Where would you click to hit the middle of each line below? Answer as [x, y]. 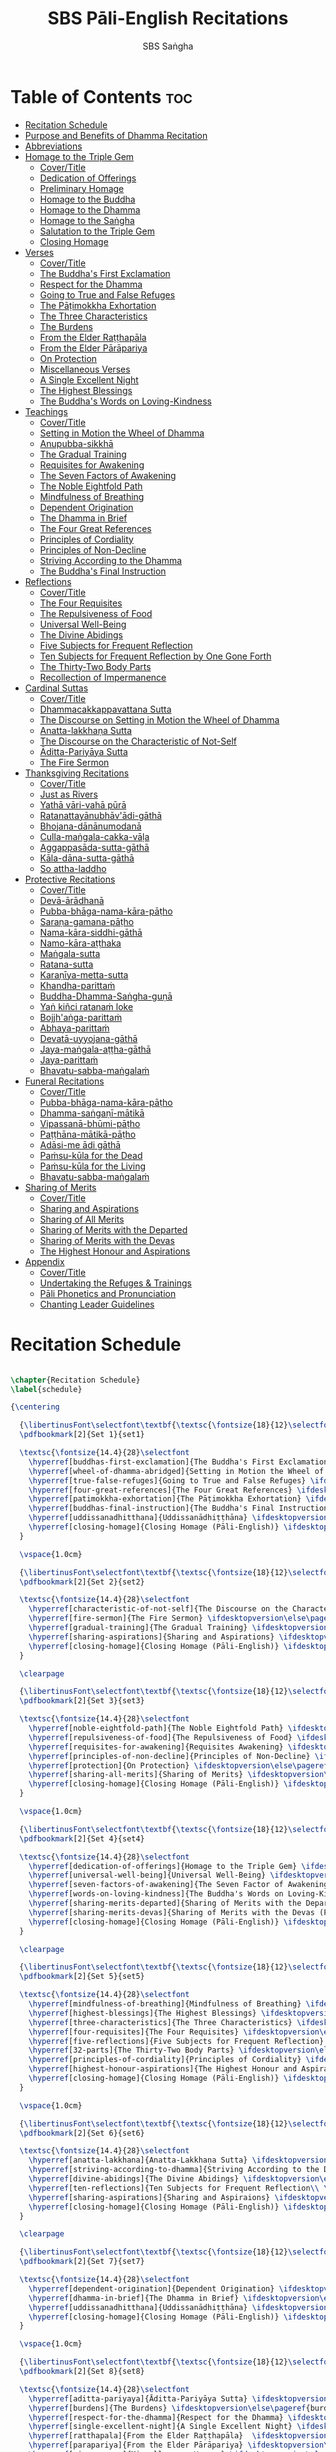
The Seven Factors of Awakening [108, 475]
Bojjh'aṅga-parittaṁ [81, 1017]
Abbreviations [53, 146]
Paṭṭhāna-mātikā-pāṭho [88, 1134]
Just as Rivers [68, 794]
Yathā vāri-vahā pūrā [83, 804]
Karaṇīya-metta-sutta [84, 974]
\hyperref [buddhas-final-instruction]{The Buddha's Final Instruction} [180, 1508]
